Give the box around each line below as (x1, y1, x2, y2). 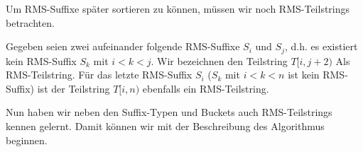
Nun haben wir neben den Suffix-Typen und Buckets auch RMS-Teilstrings (6, 105, 332, 119)
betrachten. (6, 15, 55, 30)
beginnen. (6, 132, 48, 147)
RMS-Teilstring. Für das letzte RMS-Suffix (6, 67, 193, 82)
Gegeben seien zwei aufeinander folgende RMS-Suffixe (6, 39, 240, 54)
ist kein (288, 67, 320, 82)
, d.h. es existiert (284, 39, 358, 54)
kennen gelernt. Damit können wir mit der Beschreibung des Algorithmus (6, 119, 325, 134)
